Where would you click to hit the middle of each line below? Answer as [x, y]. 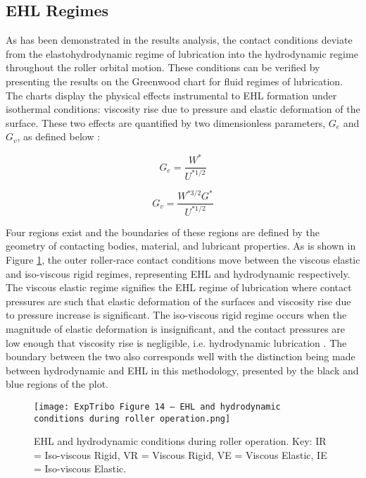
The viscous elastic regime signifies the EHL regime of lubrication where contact [179, 287]
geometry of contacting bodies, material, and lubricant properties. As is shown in [181, 246]
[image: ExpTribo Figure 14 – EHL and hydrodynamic [157, 406]
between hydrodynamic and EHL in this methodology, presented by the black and [182, 370]
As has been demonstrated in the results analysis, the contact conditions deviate [179, 40]
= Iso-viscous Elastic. [80, 468]
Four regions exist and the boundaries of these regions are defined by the [163, 232]
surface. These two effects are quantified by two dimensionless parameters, [166, 122]
